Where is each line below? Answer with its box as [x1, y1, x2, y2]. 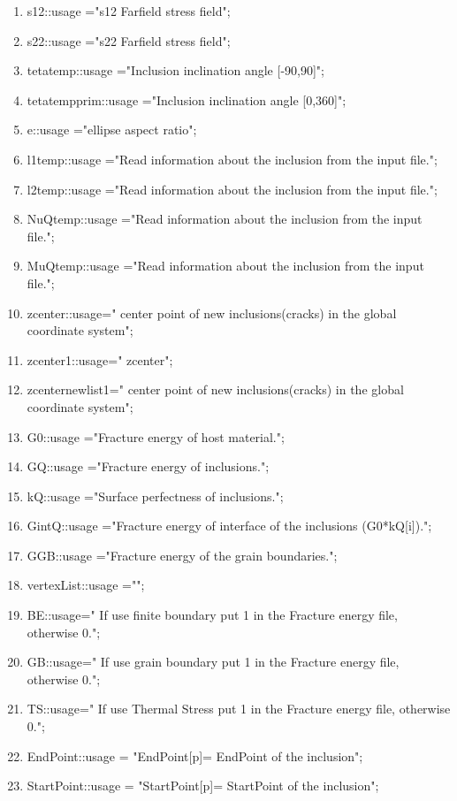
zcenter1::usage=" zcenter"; [27, 350, 173, 369]
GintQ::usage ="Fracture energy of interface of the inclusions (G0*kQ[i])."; [27, 516, 432, 535]
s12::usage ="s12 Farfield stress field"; [27, 2, 231, 19]
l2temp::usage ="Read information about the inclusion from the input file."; [27, 179, 438, 198]
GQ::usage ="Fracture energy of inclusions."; [27, 457, 270, 476]
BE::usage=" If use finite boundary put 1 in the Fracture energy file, [27, 606, 398, 624]
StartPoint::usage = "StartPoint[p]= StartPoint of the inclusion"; [27, 776, 379, 795]
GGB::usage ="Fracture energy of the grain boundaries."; [27, 545, 338, 564]
